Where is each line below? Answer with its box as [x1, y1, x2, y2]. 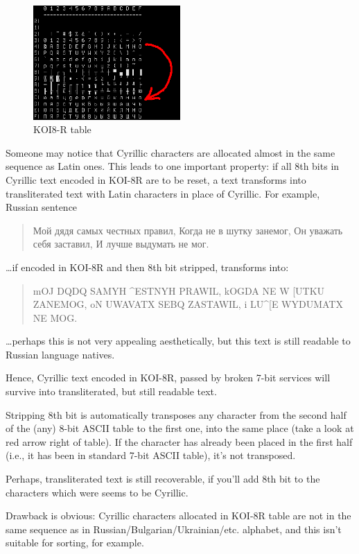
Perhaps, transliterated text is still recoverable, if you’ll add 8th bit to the [6, 471, 320, 486]
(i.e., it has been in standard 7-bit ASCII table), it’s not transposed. [6, 448, 296, 462]
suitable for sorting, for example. [6, 535, 144, 550]
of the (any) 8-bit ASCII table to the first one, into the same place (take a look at [6, 421, 354, 435]
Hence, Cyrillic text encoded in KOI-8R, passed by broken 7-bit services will [6, 370, 331, 385]
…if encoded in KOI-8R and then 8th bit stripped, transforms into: [6, 259, 289, 274]
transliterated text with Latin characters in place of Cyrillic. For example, [6, 186, 320, 200]
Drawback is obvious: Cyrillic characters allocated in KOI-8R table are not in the [6, 508, 351, 523]
